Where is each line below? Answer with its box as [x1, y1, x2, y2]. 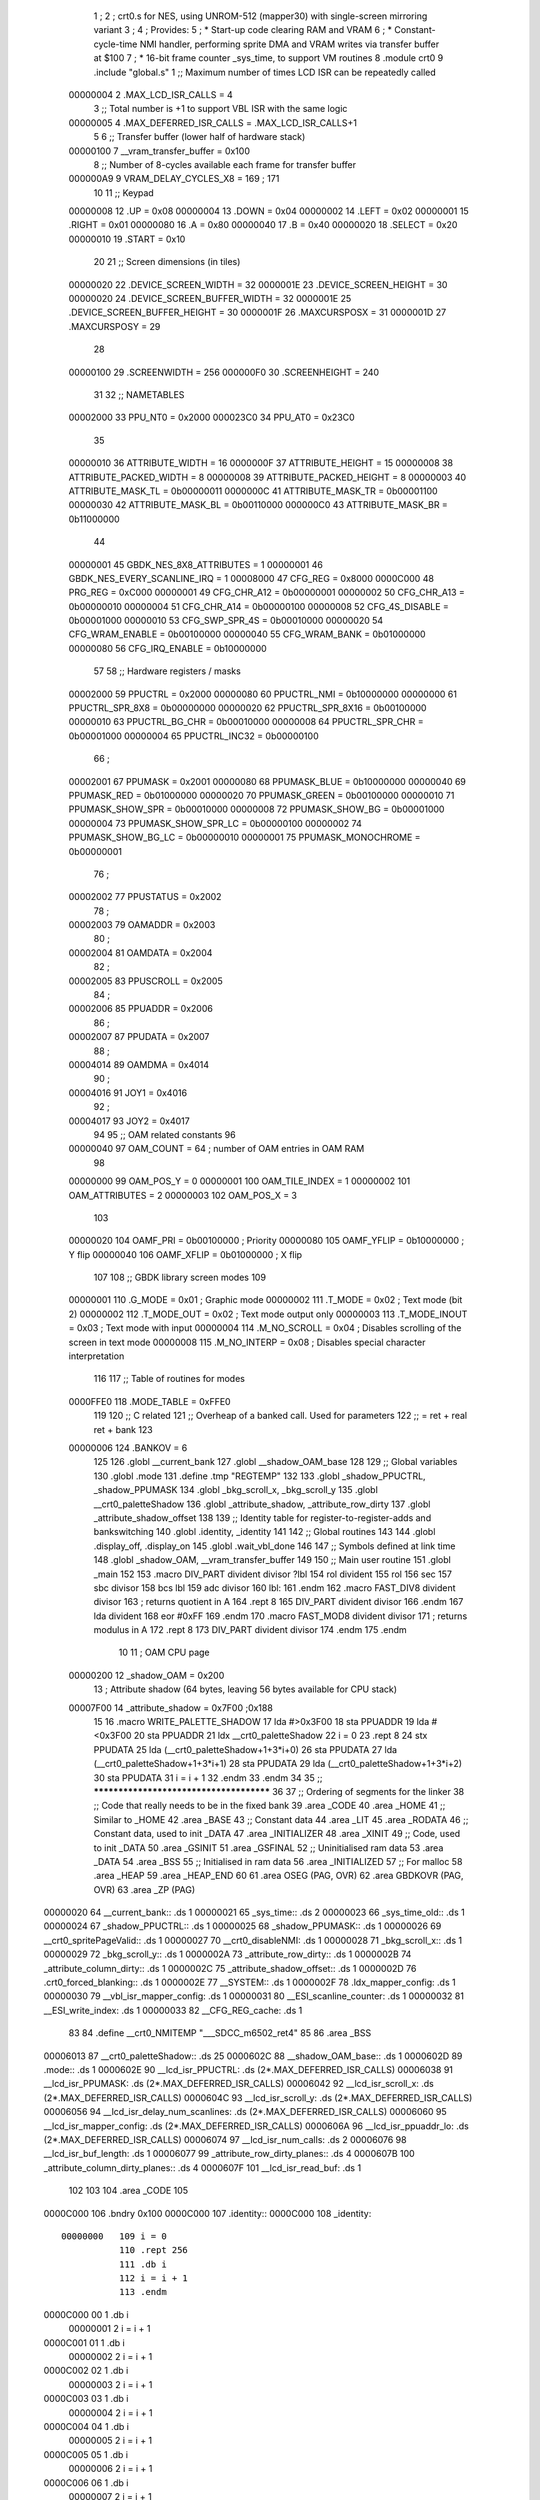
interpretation [68, 1350, 125, 1362]
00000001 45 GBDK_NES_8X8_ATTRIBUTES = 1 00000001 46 [68, 558, 324, 570]
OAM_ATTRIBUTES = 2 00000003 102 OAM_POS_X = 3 [68, 1189, 298, 1201]
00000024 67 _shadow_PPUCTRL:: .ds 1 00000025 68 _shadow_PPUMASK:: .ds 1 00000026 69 [43, 1920, 442, 1932]
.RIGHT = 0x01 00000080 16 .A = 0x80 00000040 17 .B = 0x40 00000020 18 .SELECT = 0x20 [68, 219, 458, 231]
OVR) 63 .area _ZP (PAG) [93, 1883, 196, 1895]
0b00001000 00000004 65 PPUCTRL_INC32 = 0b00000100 [68, 730, 319, 742]
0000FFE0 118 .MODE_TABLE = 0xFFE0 [68, 1395, 231, 1407]
